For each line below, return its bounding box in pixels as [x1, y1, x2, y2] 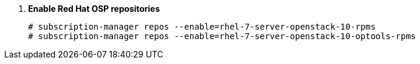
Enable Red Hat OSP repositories [28, 4, 160, 14]
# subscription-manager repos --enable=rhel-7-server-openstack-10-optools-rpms [28, 31, 416, 41]
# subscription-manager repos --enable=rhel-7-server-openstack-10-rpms [28, 22, 376, 31]
